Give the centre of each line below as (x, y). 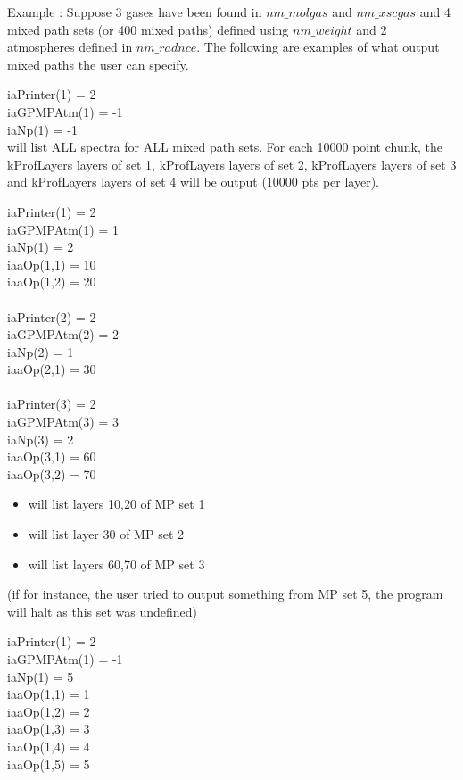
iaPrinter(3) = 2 (52, 404)
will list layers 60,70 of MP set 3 (116, 564)
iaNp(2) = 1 (41, 351)
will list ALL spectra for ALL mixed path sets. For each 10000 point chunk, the (225, 147)
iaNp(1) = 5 (41, 676)
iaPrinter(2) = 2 (52, 316)
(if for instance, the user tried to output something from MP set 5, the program (225, 594)
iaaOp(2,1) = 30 (52, 369)
